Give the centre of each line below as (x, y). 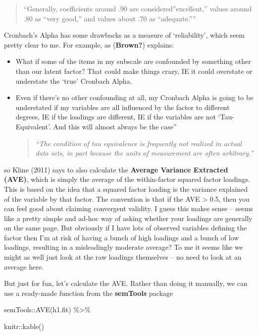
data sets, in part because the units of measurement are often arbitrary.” (144, 153)
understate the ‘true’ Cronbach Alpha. (74, 81)
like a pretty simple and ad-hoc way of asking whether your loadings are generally (128, 218)
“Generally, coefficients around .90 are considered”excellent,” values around (137, 8)
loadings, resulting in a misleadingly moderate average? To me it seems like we (123, 247)
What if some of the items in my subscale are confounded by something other (133, 61)
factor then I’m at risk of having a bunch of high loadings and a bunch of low (122, 237)
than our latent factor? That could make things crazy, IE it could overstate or (134, 71)
